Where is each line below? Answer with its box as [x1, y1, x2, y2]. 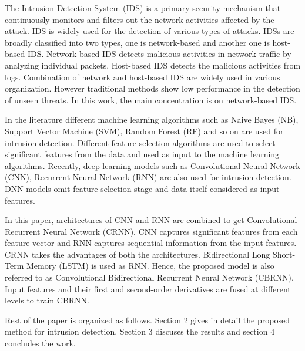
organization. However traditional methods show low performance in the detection [5, 82, 300, 95]
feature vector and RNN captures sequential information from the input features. [5, 237, 297, 249]
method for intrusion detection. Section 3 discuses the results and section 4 [5, 325, 275, 338]
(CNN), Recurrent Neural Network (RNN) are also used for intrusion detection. [5, 171, 291, 183]
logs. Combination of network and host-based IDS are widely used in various [5, 70, 280, 83]
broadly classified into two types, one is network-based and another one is [5, 36, 270, 48]
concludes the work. [5, 337, 76, 349]
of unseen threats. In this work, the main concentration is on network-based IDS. [5, 93, 297, 106]
